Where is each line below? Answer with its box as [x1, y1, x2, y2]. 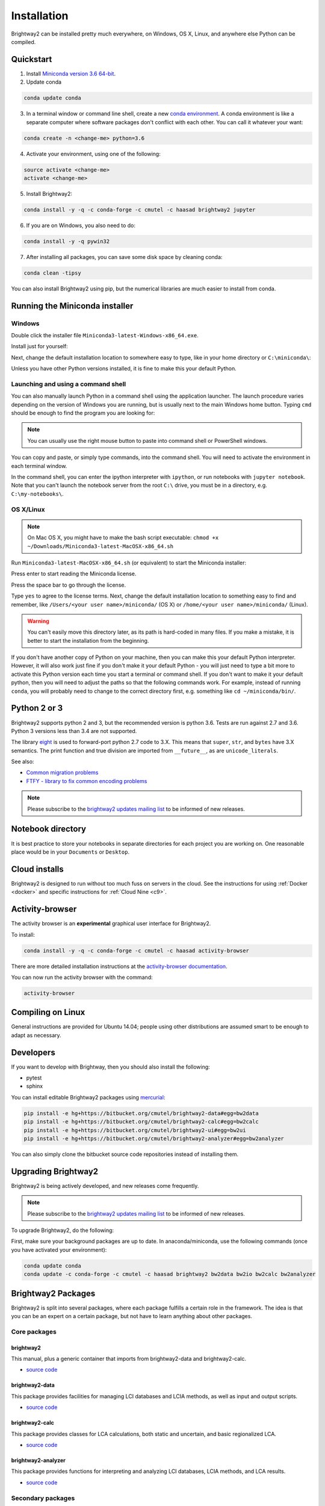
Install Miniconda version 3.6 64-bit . [26, 70, 116, 77]
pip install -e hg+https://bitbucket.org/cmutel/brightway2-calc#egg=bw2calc [23, 1118, 259, 1125]
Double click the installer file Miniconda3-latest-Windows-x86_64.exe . [11, 331, 199, 339]
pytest [26, 1074, 42, 1081]
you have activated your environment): [11, 1246, 107, 1253]
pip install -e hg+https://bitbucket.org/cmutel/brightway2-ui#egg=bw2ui [23, 1126, 246, 1134]
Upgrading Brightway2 [11, 1166, 99, 1176]
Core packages [11, 1327, 57, 1336]
